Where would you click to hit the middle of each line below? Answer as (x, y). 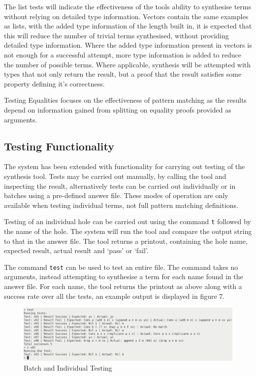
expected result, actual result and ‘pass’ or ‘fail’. (76, 250)
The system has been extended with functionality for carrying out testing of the (125, 166)
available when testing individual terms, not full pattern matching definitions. (121, 205)
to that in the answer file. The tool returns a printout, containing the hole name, (126, 241)
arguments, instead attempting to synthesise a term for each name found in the (124, 276)
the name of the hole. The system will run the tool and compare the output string (128, 231)
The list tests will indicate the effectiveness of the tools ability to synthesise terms (128, 6)
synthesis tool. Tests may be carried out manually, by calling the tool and (115, 176)
